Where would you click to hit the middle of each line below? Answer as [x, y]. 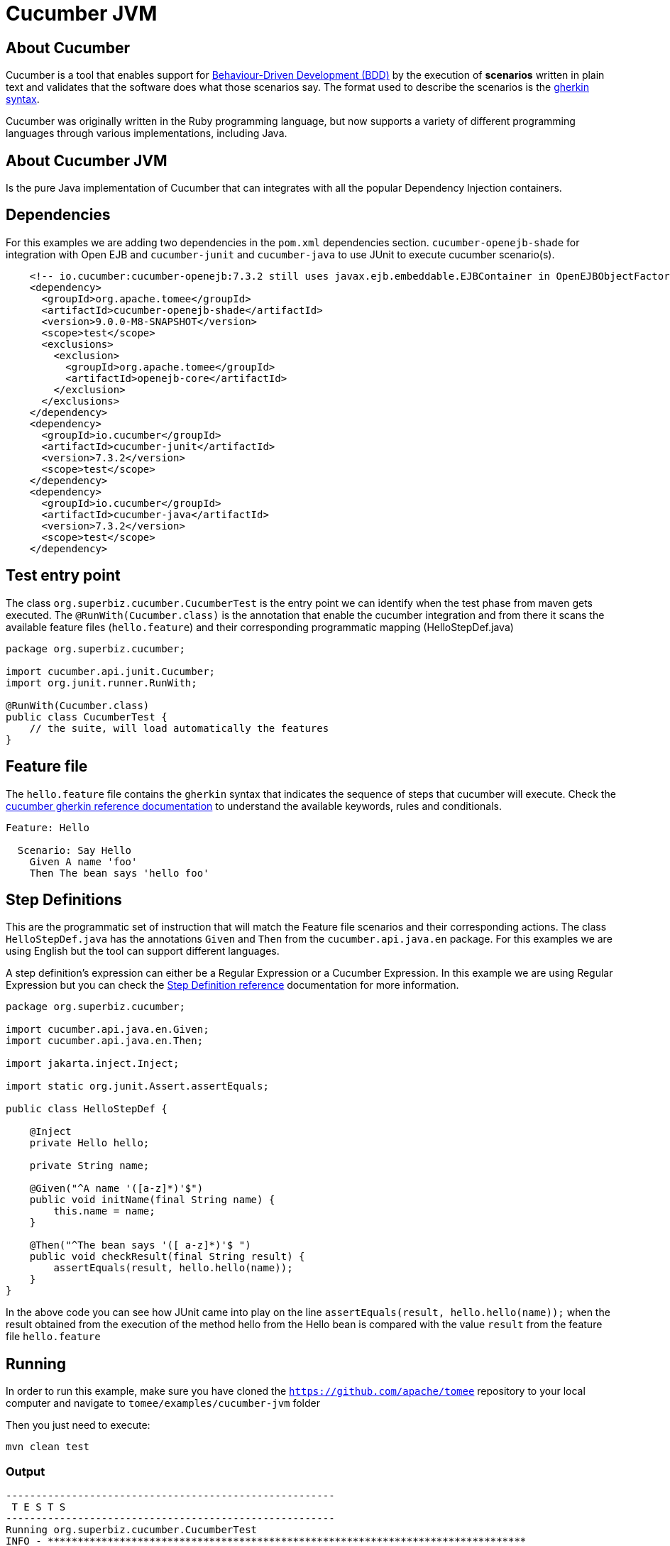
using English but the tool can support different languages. [143, 951]
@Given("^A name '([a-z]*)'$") [116, 1189]
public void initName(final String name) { [152, 1200]
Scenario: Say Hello [75, 850]
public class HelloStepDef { [87, 1109]
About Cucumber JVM [87, 160]
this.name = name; [104, 1211]
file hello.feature [53, 1337]
